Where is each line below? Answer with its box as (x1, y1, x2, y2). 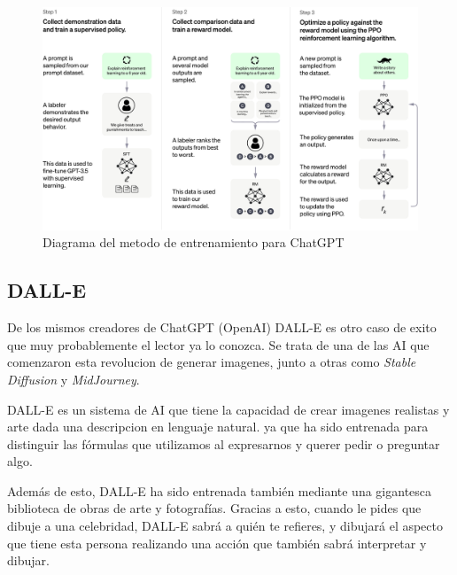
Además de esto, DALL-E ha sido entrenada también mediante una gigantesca (7, 481, 432, 500)
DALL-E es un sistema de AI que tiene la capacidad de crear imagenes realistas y (7, 400, 450, 418)
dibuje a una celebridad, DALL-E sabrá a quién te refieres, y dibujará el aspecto (7, 517, 443, 535)
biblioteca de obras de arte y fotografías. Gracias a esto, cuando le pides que (7, 499, 422, 517)
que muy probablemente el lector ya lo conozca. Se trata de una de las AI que (7, 335, 430, 354)
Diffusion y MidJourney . (7, 369, 140, 388)
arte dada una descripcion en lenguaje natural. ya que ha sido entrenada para (7, 417, 429, 436)
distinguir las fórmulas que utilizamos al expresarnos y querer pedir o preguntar (7, 434, 440, 453)
